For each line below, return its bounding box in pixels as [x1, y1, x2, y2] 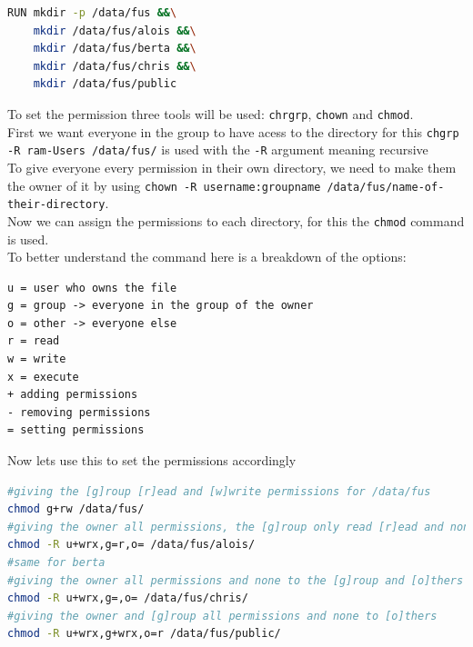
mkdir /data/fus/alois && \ [33, 24, 196, 37]
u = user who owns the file [7, 281, 177, 294]
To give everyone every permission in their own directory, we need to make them [7, 157, 457, 176]
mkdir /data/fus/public [33, 77, 177, 91]
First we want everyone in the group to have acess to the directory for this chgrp [7, 122, 459, 141]
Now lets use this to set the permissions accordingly [7, 451, 297, 470]
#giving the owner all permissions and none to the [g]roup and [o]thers [7, 573, 464, 587]
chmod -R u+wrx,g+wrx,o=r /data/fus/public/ [7, 627, 281, 641]
